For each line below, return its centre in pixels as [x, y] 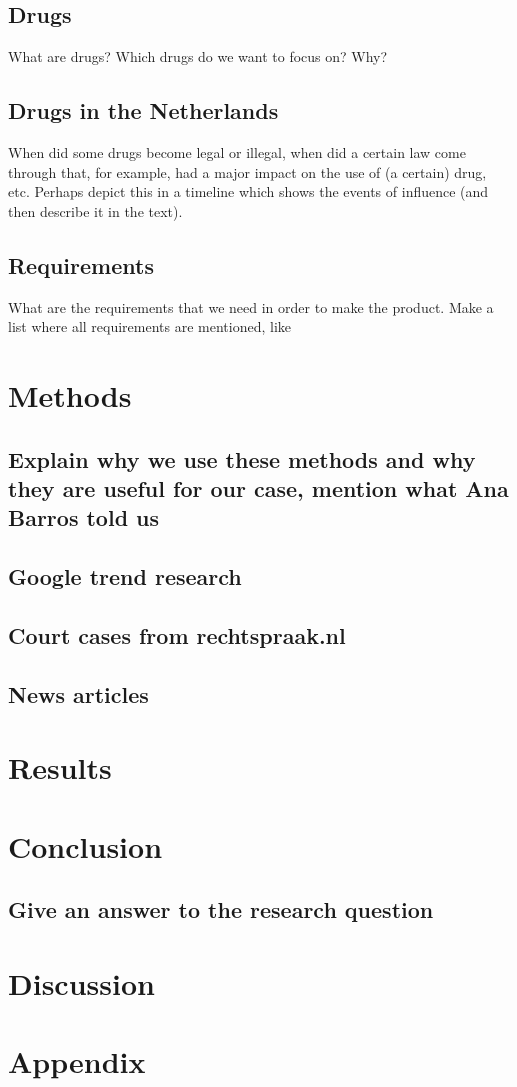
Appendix [77, 1061]
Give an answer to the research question [221, 909]
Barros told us [84, 517]
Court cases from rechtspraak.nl [177, 634]
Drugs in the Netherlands [143, 110]
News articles [78, 693]
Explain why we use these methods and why [242, 458]
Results [60, 767]
